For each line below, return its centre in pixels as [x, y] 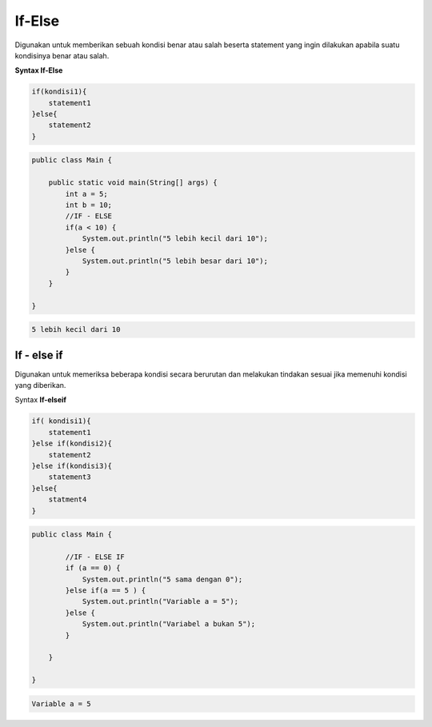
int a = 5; [86, 194]
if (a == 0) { [93, 568]
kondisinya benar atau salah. [62, 55]
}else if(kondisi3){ [72, 465]
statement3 [70, 477]
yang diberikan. [40, 385]
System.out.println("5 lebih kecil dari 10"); [175, 239]
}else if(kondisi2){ [72, 443]
